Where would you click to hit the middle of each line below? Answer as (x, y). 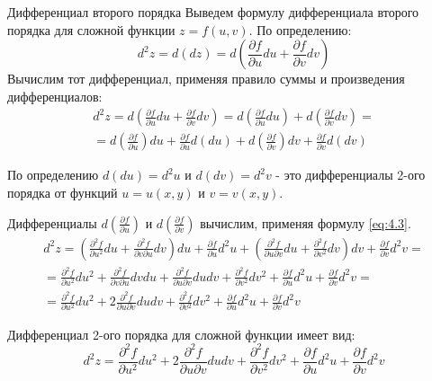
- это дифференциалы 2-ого (351, 175)
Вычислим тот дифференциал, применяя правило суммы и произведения (206, 79)
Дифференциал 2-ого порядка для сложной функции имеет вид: (181, 334)
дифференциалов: (55, 96)
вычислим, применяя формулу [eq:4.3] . (306, 222)
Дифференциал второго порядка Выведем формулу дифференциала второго (213, 12)
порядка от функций (63, 193)
